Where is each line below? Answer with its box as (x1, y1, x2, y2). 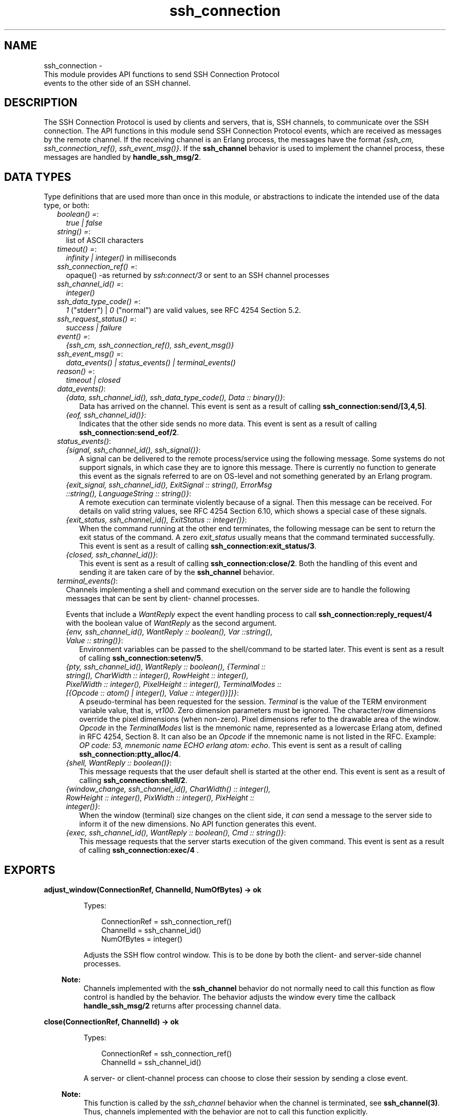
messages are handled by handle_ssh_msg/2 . (44, 153, 201, 162)
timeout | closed (66, 376, 121, 385)
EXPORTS (4, 863, 55, 876)
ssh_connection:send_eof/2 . (79, 428, 179, 437)
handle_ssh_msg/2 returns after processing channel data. (83, 1001, 281, 1011)
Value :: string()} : (66, 636, 123, 645)
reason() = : (57, 367, 95, 376)
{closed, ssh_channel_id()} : (66, 550, 158, 559)
